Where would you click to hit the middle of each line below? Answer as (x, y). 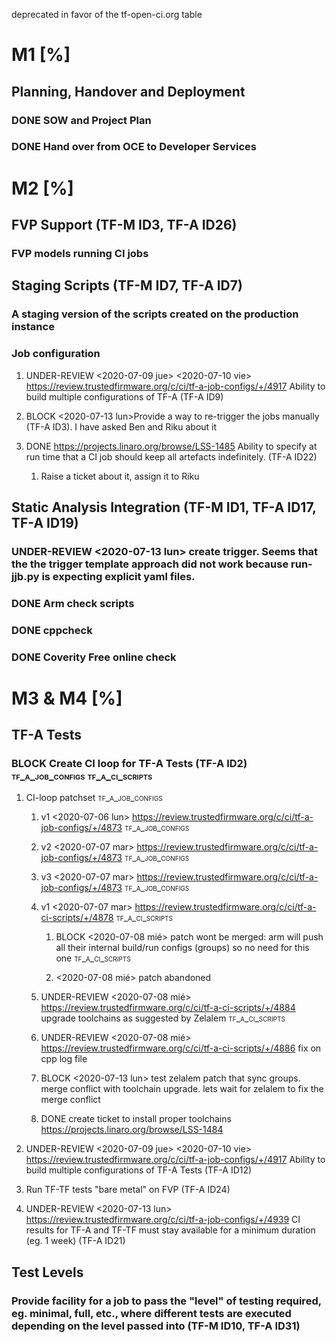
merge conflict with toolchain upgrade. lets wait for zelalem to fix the (182, 1089)
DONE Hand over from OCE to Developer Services (134, 147)
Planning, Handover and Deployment (128, 91)
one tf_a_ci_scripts (93, 958)
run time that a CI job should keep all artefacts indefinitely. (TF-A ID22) (171, 456)
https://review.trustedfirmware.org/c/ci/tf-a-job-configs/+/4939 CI (163, 1220)
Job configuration (56, 354)
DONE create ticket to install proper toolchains (136, 1119)
